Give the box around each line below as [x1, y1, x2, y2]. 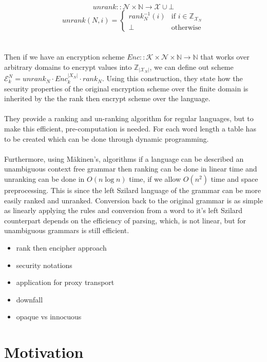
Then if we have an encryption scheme [4, 51, 125, 62]
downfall [16, 294, 43, 304]
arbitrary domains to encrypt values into [4, 61, 132, 72]
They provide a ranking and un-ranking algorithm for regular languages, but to [4, 113, 254, 124]
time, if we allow [129, 174, 181, 184]
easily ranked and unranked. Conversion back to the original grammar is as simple [4, 195, 263, 205]
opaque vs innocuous [16, 311, 82, 322]
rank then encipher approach [16, 242, 107, 253]
